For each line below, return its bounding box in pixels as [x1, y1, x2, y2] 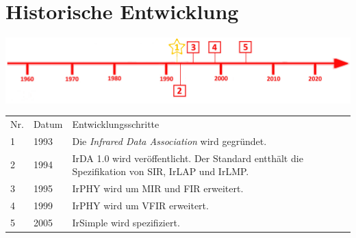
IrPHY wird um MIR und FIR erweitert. [72, 181, 244, 196]
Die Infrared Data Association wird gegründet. [72, 133, 267, 148]
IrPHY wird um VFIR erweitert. [72, 198, 209, 212]
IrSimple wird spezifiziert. [72, 215, 180, 229]
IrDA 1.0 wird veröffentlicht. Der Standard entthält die [72, 150, 303, 165]
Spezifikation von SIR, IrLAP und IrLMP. [72, 164, 249, 178]
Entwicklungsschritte [72, 116, 160, 131]
